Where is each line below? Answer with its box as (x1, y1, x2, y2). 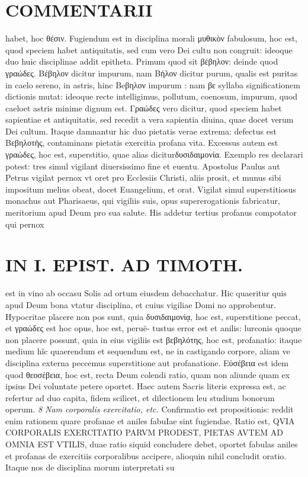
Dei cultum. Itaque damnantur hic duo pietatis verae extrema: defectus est (5, 124, 277, 137)
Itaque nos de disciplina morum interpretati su (5, 461, 175, 473)
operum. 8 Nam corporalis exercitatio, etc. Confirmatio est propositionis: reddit (5, 403, 294, 415)
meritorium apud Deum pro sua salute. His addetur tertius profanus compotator (5, 206, 297, 219)
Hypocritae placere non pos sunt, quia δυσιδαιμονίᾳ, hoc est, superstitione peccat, (5, 310, 301, 322)
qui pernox (5, 217, 44, 230)
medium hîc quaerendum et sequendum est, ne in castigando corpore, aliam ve (5, 345, 290, 357)
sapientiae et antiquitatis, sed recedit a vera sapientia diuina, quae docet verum (5, 113, 294, 126)
